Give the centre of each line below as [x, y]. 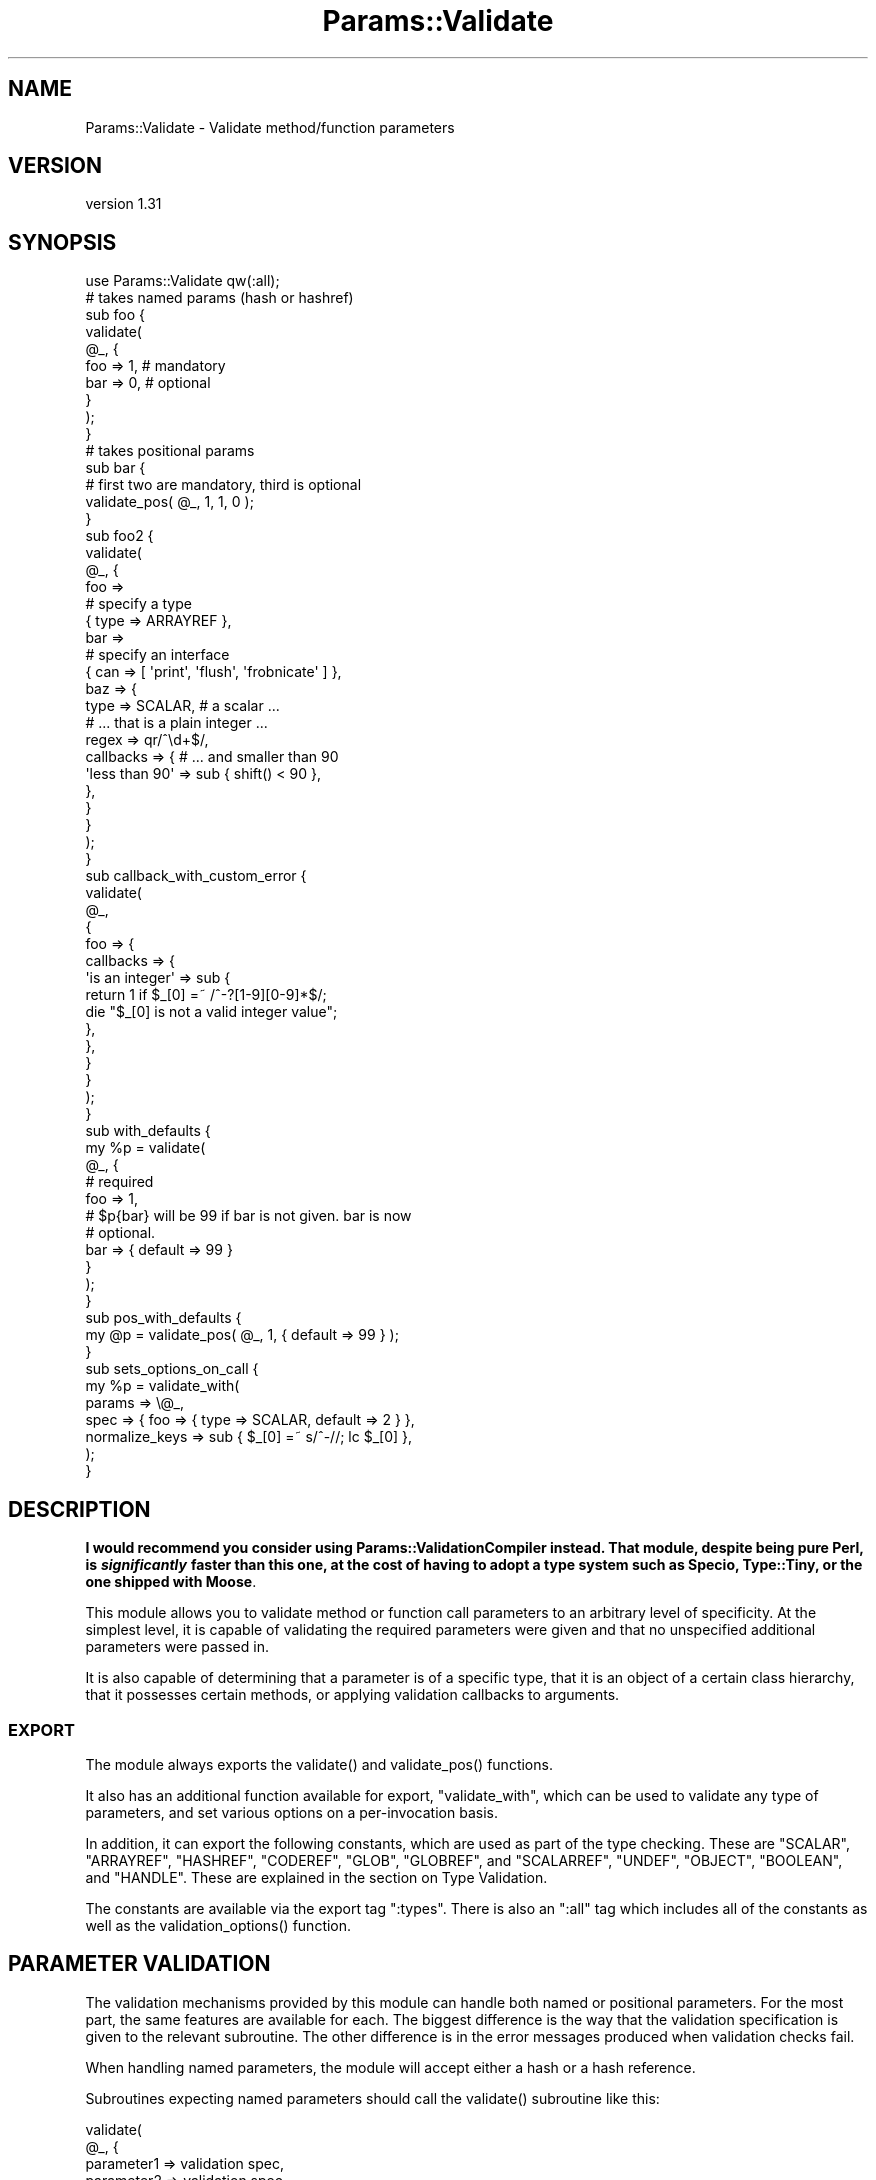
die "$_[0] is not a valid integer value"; [211, 1012]
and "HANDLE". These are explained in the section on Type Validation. [316, 1877]
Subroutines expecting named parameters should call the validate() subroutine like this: [372, 2098]
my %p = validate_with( [162, 1386]
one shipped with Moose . [171, 1582]
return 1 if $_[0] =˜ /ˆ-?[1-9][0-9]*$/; [206, 995]
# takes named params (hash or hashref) [219, 298]
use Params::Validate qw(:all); [182, 281]
